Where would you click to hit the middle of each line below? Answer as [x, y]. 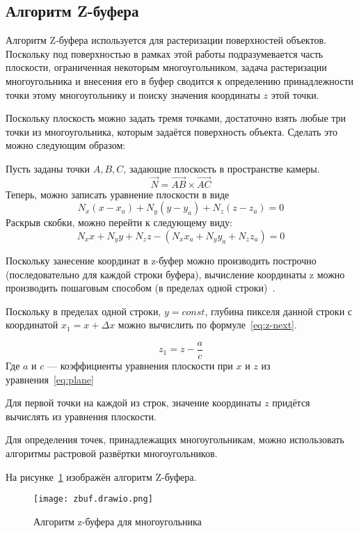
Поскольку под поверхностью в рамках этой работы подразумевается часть [165, 53]
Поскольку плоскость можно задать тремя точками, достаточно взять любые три [176, 118]
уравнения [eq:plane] [50, 379]
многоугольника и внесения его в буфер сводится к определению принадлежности [179, 80]
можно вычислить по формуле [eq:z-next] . [207, 325]
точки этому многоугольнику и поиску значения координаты [133, 94]
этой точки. [295, 94]
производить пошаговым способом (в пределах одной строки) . [141, 288]
